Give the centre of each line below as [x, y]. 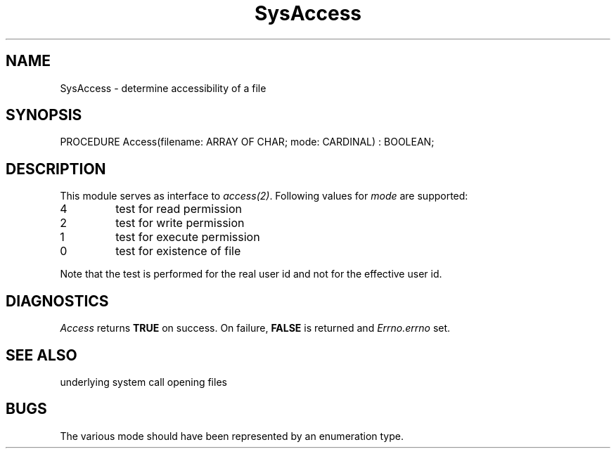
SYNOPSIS [44, 115]
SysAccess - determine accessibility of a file [163, 88]
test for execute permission [188, 237]
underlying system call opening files [143, 382]
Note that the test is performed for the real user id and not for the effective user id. [251, 274]
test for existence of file [178, 251]
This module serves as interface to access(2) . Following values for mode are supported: [264, 196]
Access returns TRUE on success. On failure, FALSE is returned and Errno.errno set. [255, 328]
